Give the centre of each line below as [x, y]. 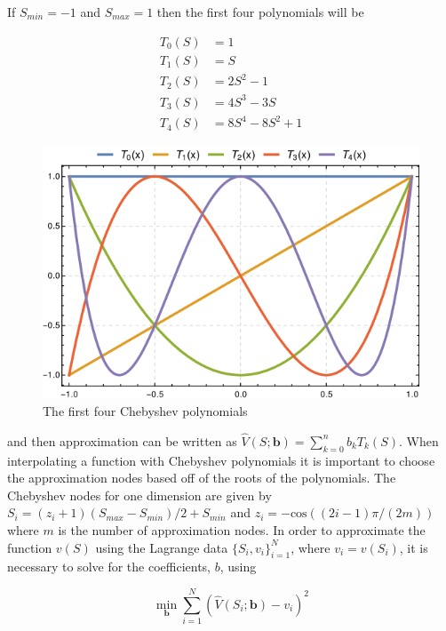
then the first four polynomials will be [260, 12]
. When [418, 440]
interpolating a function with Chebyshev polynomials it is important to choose [221, 460]
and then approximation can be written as [122, 440]
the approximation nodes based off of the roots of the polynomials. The [202, 478]
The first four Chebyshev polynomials [145, 411]
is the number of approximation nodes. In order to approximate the [242, 530]
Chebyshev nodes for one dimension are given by [139, 495]
